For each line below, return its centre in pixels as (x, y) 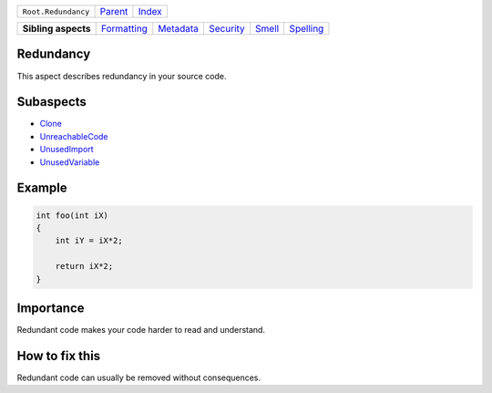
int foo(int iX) (72, 215)
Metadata (179, 29)
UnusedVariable (70, 162)
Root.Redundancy (56, 11)
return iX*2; (84, 266)
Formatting (124, 29)
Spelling (307, 29)
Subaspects (51, 102)
